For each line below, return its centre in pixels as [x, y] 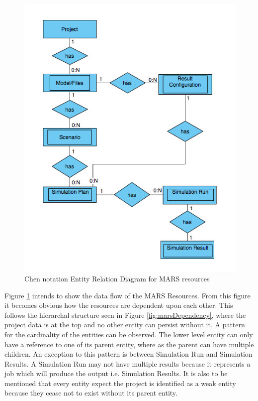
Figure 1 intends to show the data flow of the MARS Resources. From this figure [128, 295]
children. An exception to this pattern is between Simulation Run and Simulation [129, 354]
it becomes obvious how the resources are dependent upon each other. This [119, 305]
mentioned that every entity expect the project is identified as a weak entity [120, 383]
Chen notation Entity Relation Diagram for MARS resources [117, 278]
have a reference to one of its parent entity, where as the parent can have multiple [129, 344]
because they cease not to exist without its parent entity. [91, 393]
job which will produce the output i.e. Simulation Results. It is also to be [116, 373]
